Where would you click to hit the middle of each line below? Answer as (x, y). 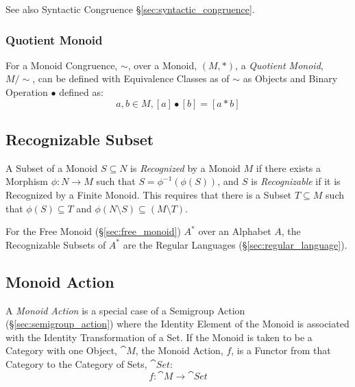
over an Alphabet (235, 231)
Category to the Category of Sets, (76, 363)
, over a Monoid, (162, 65)
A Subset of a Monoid (52, 167)
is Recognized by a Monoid (185, 167)
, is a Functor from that (281, 350)
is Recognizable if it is (296, 181)
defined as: (81, 92)
